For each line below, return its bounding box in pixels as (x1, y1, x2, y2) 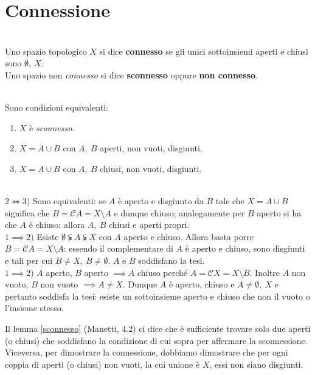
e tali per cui (5, 254, 53, 267)
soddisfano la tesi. (138, 254, 205, 267)
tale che (215, 194, 244, 207)
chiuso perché (137, 266, 188, 278)
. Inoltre (249, 266, 280, 278)
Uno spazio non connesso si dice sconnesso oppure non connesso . (5, 68, 258, 81)
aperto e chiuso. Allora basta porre (123, 230, 254, 243)
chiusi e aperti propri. (108, 218, 190, 231)
